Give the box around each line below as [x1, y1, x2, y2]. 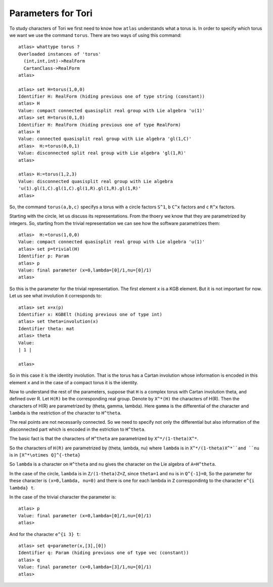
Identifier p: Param [18, 253, 69, 259]
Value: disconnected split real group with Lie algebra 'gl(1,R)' [18, 150, 187, 156]
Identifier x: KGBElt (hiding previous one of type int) [18, 311, 163, 317]
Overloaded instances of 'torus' [18, 51, 101, 57]
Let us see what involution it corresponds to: [9, 293, 102, 299]
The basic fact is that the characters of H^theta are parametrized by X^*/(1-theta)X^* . [9, 435, 199, 442]
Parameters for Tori [9, 8, 93, 19]
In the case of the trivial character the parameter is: [9, 493, 116, 500]
